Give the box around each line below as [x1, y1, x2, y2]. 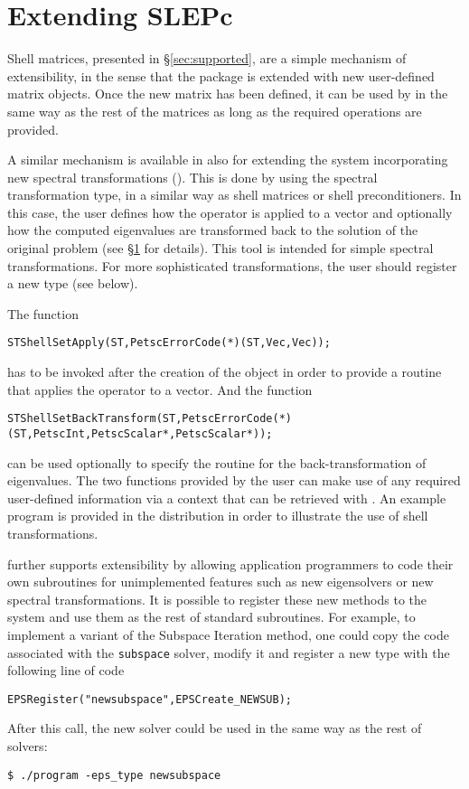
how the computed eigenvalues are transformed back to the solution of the [7, 221, 418, 240]
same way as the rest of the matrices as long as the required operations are [7, 101, 422, 120]
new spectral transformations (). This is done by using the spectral [7, 167, 378, 186]
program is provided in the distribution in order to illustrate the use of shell [7, 506, 428, 525]
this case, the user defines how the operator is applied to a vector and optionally [7, 202, 453, 221]
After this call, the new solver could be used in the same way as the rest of [7, 719, 422, 737]
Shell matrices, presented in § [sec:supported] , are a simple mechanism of [7, 49, 407, 68]
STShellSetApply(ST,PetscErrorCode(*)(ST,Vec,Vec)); [7, 336, 331, 350]
